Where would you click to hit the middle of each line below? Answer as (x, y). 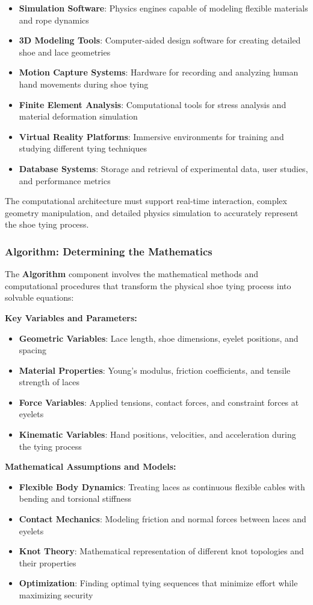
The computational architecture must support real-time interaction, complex (146, 201)
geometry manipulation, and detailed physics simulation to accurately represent (152, 212)
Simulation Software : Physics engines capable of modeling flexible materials (163, 8)
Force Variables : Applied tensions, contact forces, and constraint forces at (159, 402)
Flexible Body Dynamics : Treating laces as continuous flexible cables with (162, 486)
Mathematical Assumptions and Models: (91, 466)
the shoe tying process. (47, 224)
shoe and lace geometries (65, 52)
